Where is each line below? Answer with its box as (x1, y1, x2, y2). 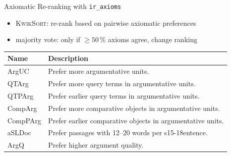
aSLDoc (7, 127, 31, 138)
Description (48, 53, 88, 63)
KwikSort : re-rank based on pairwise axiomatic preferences (15, 17, 196, 28)
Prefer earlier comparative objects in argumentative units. (48, 115, 224, 125)
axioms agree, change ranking (108, 34, 197, 45)
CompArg (7, 103, 37, 113)
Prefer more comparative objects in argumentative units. (48, 103, 220, 113)
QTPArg (7, 90, 34, 101)
